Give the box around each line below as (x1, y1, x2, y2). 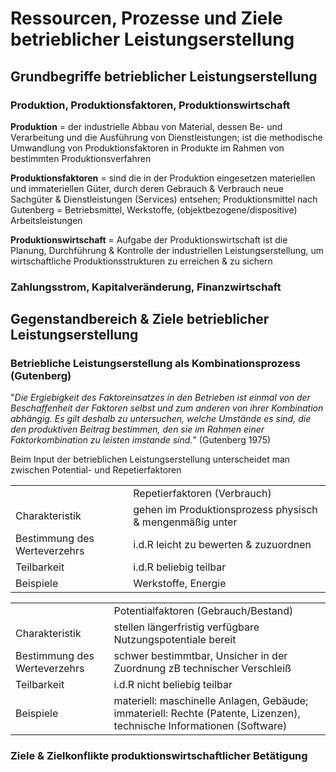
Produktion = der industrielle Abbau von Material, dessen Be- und (10, 120, 283, 132)
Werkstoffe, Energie (133, 577, 227, 591)
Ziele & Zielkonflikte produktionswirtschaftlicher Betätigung (10, 749, 308, 763)
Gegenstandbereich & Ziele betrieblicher (10, 311, 270, 328)
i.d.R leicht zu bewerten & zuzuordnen (133, 538, 312, 552)
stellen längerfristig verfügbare (113, 620, 260, 634)
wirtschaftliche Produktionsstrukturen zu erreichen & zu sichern (10, 255, 273, 267)
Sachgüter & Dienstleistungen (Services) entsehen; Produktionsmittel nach (10, 193, 318, 205)
